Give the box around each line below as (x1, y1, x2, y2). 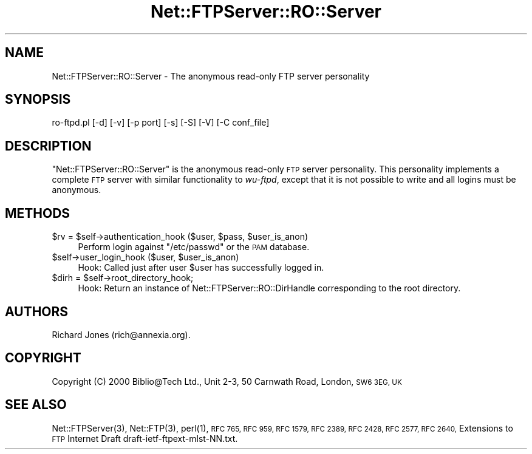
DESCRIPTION (5, 138, 92, 154)
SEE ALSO (5, 397, 67, 413)
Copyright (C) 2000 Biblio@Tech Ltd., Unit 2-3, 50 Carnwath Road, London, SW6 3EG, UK (52, 376, 402, 387)
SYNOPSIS (5, 92, 71, 107)
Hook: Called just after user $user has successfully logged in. (78, 262, 324, 273)
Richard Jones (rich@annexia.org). (52, 329, 191, 340)
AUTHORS (5, 303, 69, 319)
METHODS (5, 205, 70, 221)
